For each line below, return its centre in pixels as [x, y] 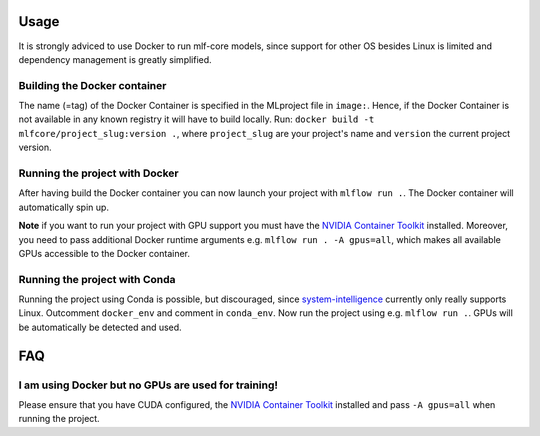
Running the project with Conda [97, 279]
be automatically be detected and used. [100, 327]
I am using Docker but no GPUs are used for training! [148, 385]
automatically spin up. [64, 207]
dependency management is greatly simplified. [115, 59]
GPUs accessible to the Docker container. [104, 253]
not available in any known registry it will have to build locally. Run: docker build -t [196, 119]
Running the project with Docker [98, 173]
